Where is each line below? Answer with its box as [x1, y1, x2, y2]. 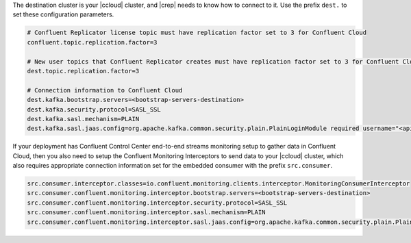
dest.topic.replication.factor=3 [27, 67, 140, 75]
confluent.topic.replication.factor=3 [27, 38, 158, 46]
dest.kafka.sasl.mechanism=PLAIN [27, 115, 140, 123]
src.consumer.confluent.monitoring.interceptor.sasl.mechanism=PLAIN [27, 209, 266, 216]
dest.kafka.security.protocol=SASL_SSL [27, 105, 161, 113]
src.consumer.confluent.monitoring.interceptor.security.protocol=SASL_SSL [27, 199, 288, 207]
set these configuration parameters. [12, 10, 114, 18]
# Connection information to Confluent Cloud [27, 86, 183, 94]
